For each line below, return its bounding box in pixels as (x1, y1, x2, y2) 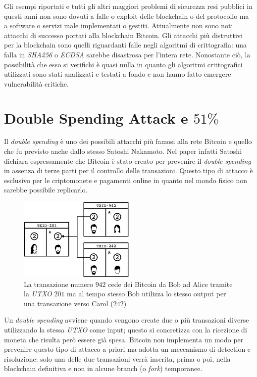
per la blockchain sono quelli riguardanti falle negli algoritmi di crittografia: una (4, 40, 247, 50)
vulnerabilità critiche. (4, 78, 69, 89)
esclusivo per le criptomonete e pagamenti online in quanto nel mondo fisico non (4, 175, 248, 185)
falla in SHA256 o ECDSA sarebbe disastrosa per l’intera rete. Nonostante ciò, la (4, 49, 251, 59)
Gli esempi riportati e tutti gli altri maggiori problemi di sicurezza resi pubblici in (4, 1, 253, 11)
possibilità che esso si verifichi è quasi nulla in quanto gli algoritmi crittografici (4, 59, 243, 69)
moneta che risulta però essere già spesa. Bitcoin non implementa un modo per (4, 334, 244, 344)
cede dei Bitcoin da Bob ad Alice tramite (108, 279, 233, 289)
